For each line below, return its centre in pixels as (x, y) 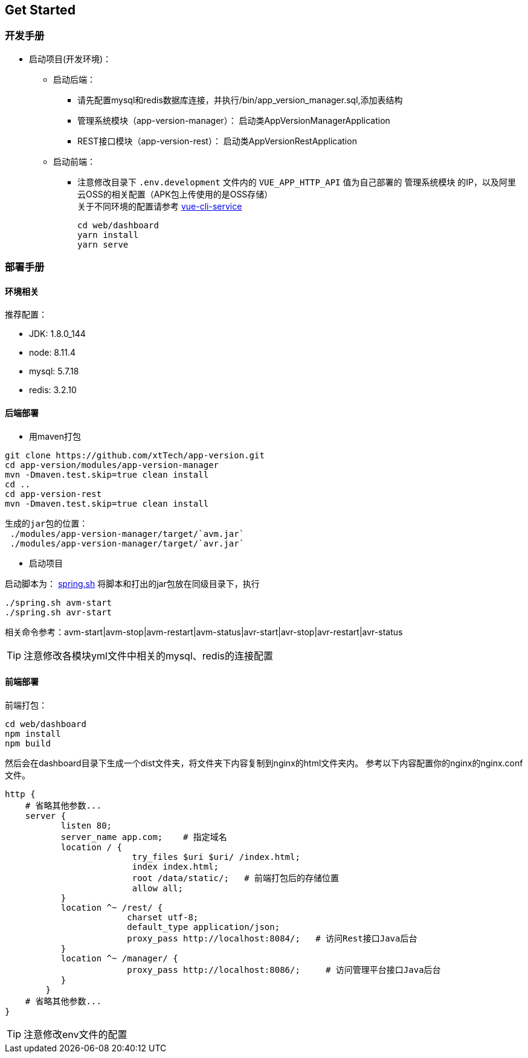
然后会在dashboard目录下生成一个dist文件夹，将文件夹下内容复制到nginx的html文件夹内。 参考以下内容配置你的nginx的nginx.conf (264, 763)
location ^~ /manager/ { (119, 958)
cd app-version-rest (53, 494)
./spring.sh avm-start (59, 602)
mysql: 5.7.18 (54, 371)
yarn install (108, 235)
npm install (33, 733)
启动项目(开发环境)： (70, 59)
